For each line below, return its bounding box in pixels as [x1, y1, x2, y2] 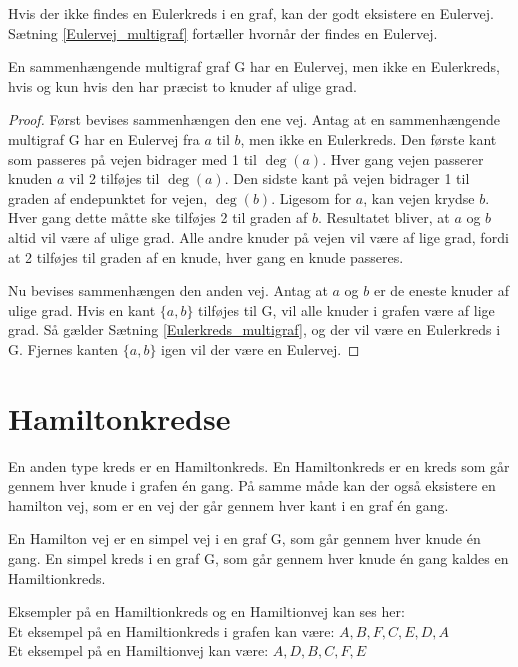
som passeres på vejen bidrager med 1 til [8, 148, 257, 169]
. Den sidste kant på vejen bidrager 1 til [224, 168, 470, 189]
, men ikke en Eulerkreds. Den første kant [240, 128, 497, 149]
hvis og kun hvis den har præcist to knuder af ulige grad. [8, 75, 357, 96]
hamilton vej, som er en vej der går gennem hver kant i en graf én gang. [8, 494, 449, 515]
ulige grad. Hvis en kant [8, 299, 156, 320]
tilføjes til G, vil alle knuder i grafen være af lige [198, 299, 495, 320]
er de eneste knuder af [373, 280, 510, 301]
